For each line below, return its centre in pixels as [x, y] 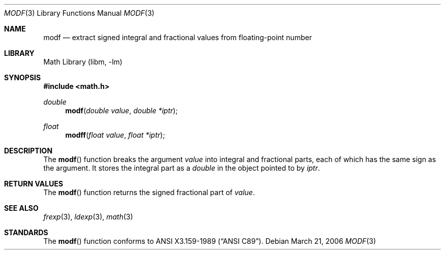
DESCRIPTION [28, 151]
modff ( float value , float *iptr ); [115, 135]
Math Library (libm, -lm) [83, 62]
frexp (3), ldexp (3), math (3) [88, 217]
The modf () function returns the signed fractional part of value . [149, 192]
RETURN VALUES [34, 184]
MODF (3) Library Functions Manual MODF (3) [79, 13]
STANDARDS [26, 232]
